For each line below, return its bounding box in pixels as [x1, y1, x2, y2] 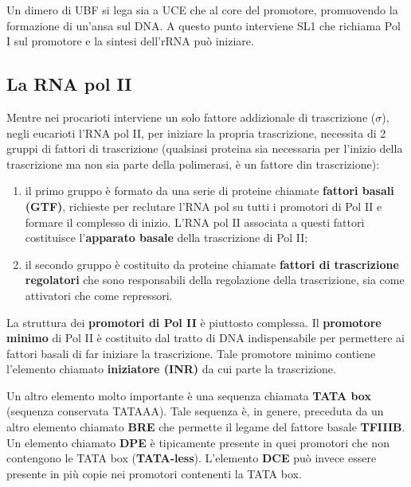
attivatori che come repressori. [25, 286, 173, 303]
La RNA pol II [6, 72, 132, 96]
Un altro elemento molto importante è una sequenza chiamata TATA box [6, 387, 371, 403]
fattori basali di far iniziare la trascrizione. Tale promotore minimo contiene [6, 345, 376, 361]
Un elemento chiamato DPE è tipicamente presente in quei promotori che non [6, 434, 389, 450]
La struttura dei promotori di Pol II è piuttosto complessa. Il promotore [6, 314, 382, 330]
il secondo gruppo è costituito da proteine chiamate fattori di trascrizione [25, 255, 399, 272]
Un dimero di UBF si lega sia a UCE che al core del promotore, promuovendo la [6, 2, 398, 18]
